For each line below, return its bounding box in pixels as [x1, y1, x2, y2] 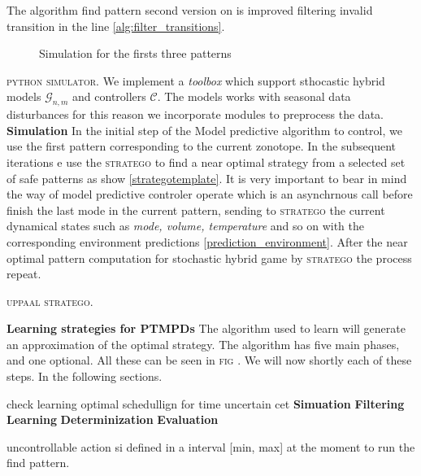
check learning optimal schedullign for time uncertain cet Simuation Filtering [7, 395, 405, 412]
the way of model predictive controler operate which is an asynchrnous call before [7, 186, 413, 203]
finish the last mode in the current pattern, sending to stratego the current [7, 201, 385, 218]
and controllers [72, 88, 146, 105]
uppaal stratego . [7, 292, 93, 309]
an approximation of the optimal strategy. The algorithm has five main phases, [7, 335, 400, 352]
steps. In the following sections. [7, 368, 163, 385]
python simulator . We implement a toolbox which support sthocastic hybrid [7, 72, 385, 89]
